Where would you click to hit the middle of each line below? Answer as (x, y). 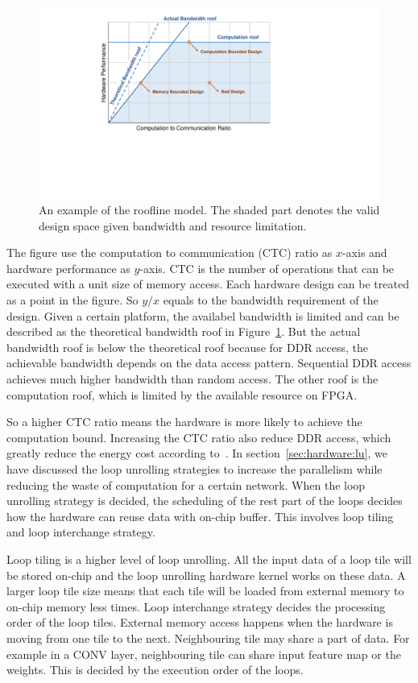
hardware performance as (68, 268)
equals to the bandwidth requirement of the (271, 300)
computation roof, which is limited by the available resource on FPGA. (182, 394)
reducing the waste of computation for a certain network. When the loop (186, 484)
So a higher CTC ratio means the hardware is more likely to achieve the (184, 422)
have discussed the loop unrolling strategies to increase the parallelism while (195, 469)
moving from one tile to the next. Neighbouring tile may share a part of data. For (208, 637)
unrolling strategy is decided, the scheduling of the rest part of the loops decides (205, 501)
